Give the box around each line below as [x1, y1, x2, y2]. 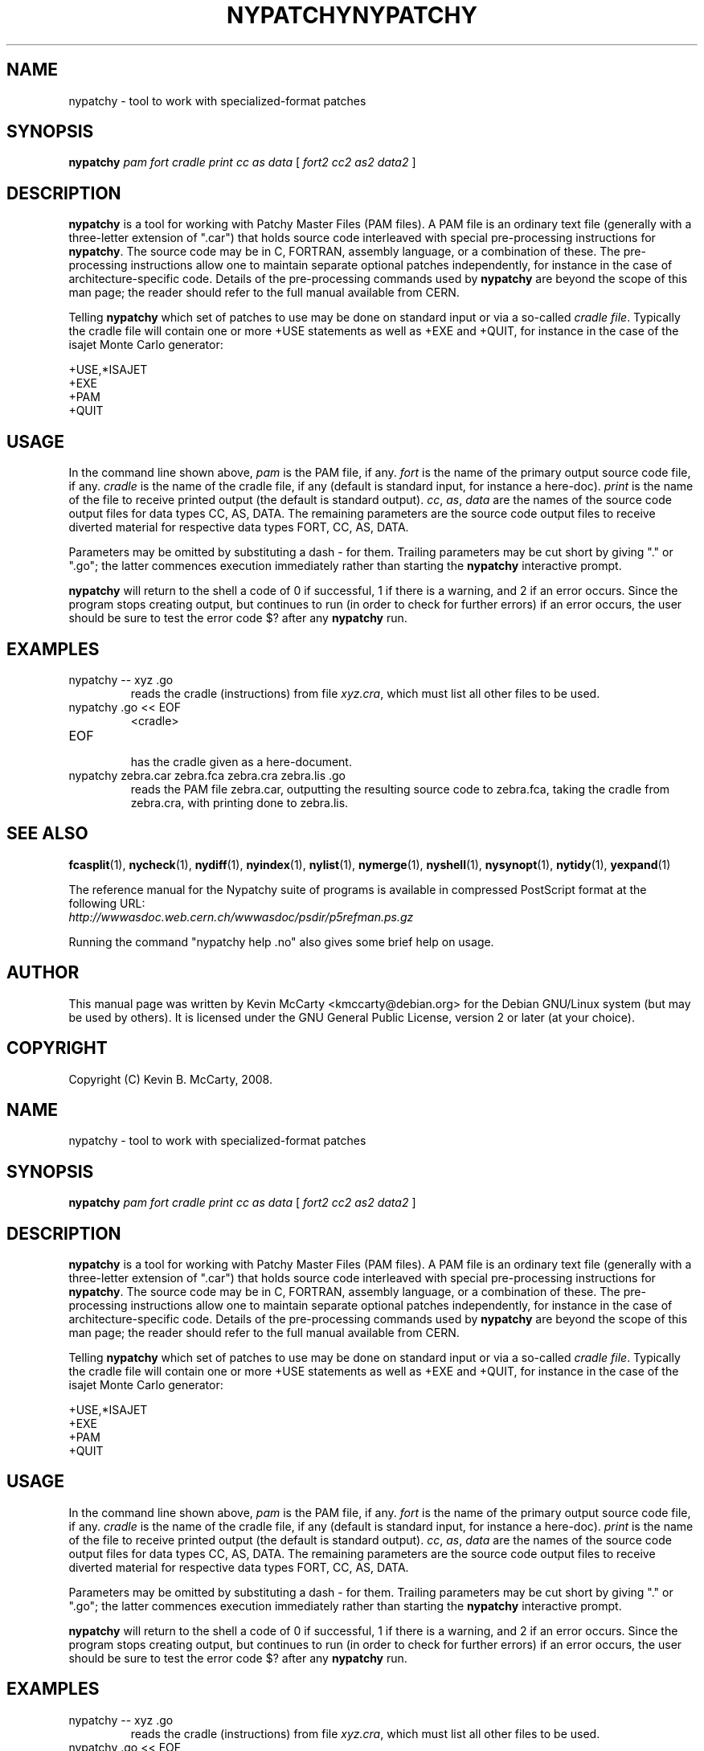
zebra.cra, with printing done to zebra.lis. [130, 795, 349, 810]
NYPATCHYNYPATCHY [227, 2, 477, 29]
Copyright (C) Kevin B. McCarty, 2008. [68, 1072, 272, 1086]
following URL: [68, 896, 145, 910]
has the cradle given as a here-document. [130, 754, 352, 769]
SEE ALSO [6, 823, 88, 844]
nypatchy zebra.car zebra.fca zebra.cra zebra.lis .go [68, 768, 346, 782]
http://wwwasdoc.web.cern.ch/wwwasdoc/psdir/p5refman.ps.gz [68, 909, 414, 924]
